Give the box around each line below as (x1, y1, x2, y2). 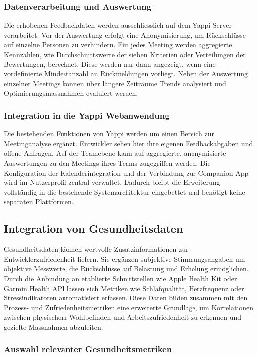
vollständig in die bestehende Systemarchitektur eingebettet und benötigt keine (4, 186, 245, 197)
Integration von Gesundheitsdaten (4, 221, 183, 236)
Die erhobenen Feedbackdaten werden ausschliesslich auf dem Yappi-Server (4, 20, 232, 30)
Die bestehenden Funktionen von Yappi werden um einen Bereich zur (4, 128, 214, 139)
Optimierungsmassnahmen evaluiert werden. (4, 88, 138, 98)
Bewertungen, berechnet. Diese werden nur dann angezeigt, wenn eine (4, 59, 216, 69)
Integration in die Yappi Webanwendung (4, 109, 170, 121)
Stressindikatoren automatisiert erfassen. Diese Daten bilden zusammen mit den (4, 293, 248, 303)
